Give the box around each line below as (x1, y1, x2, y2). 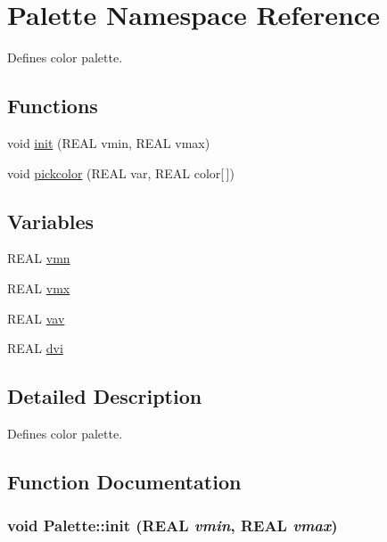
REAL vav (7, 308, 65, 327)
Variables (7, 207, 95, 234)
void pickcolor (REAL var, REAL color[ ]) (7, 163, 235, 182)
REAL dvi (7, 339, 63, 357)
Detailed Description (7, 382, 202, 410)
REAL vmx (7, 278, 70, 297)
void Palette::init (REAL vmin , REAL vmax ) (7, 514, 338, 537)
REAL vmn (7, 249, 70, 267)
